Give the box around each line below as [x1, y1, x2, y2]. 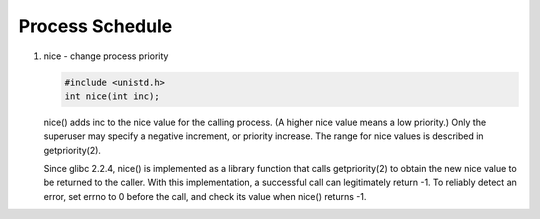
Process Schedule [18, 15, 173, 37]
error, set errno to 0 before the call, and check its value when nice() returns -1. [43, 190, 367, 202]
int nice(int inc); [64, 90, 160, 102]
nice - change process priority [43, 50, 169, 62]
